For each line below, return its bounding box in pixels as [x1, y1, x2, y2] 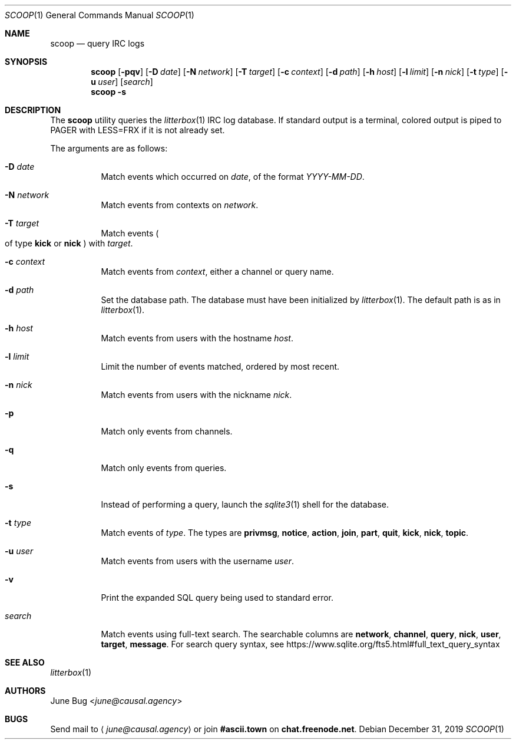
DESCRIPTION [5, 105, 61, 115]
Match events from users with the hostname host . [101, 333, 293, 343]
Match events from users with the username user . [101, 556, 294, 566]
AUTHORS [5, 686, 46, 696]
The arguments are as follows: [50, 143, 168, 153]
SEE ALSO [5, 657, 45, 667]
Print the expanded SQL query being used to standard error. [101, 592, 334, 603]
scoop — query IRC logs [50, 38, 145, 48]
